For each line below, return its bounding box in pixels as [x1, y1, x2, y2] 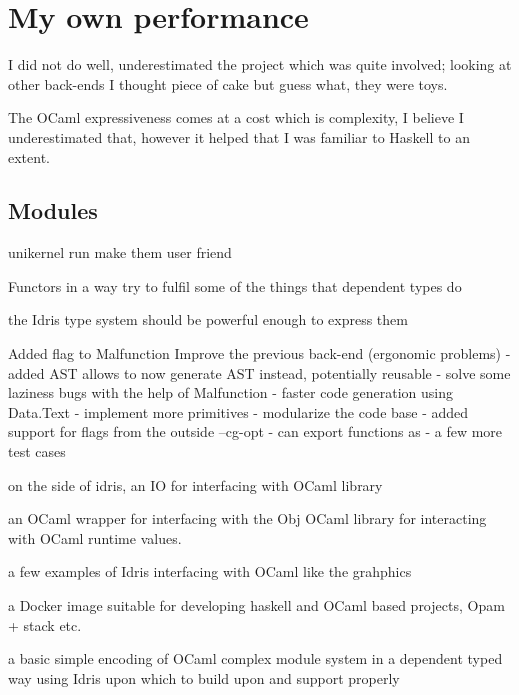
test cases [8, 441, 66, 462]
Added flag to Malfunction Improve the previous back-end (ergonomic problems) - [8, 343, 511, 364]
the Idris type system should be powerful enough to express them [8, 309, 408, 330]
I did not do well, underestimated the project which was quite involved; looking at [8, 54, 512, 75]
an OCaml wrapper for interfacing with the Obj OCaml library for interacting [8, 508, 487, 529]
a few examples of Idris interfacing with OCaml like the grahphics [8, 561, 412, 582]
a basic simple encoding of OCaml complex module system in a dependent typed [8, 648, 503, 669]
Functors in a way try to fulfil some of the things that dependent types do [8, 275, 462, 296]
